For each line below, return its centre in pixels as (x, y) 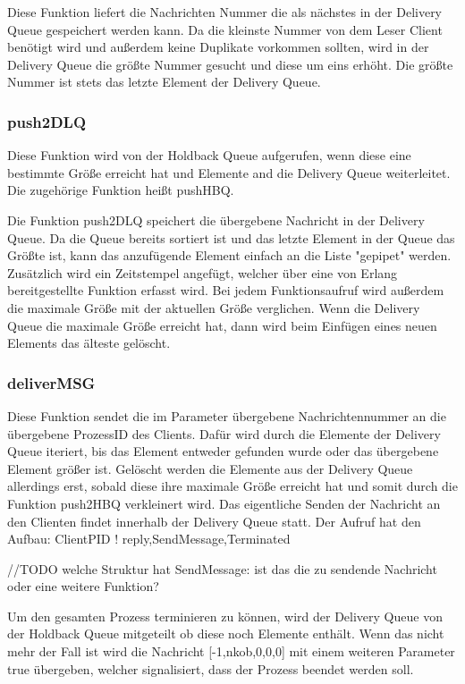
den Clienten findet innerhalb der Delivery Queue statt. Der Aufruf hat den (214, 521)
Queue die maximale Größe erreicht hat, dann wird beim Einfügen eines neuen (222, 325)
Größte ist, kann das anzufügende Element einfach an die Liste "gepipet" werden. (229, 255)
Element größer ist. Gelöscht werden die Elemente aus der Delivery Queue (210, 468)
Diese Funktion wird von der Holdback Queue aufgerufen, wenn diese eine (209, 155)
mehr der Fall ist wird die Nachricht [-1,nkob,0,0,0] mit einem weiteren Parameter (231, 651)
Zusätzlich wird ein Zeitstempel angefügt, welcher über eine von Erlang (203, 272)
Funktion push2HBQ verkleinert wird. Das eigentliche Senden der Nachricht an (224, 503)
